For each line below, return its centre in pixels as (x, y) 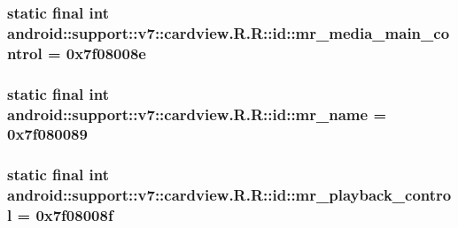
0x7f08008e (106, 53)
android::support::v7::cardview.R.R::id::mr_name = (197, 114)
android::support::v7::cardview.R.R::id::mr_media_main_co (229, 32)
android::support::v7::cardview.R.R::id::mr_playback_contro (229, 195)
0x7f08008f (74, 215)
